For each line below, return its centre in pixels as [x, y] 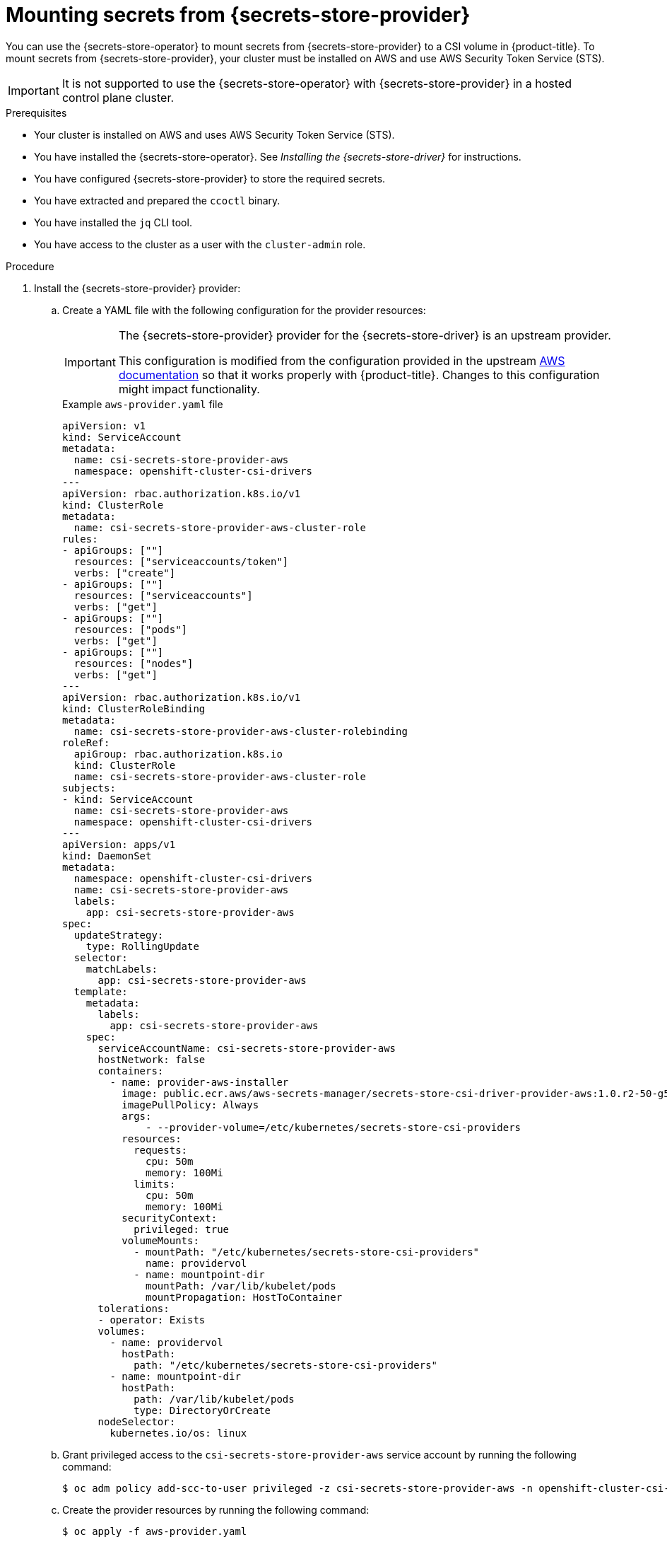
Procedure [30, 266]
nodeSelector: [137, 1421]
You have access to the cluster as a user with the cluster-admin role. [200, 244]
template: [101, 991]
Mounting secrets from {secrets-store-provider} [238, 15]
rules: [80, 539]
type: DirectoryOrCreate [202, 1410]
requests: [161, 1150]
